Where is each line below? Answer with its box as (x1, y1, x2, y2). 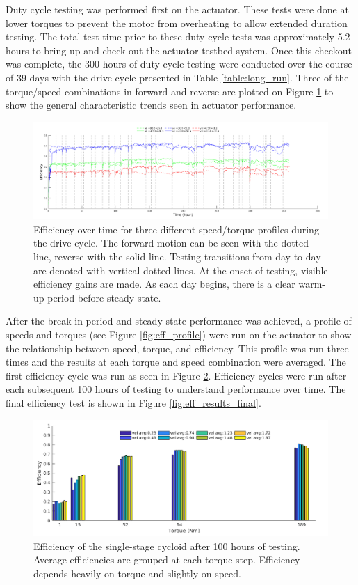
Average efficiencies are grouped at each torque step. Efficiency (33, 552, 300, 567)
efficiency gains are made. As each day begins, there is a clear (33, 276, 295, 291)
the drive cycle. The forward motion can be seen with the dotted (33, 235, 309, 250)
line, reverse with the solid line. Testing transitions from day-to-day (33, 249, 321, 264)
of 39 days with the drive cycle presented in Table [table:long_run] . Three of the (6, 70, 349, 84)
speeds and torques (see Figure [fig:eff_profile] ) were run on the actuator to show (6, 327, 352, 341)
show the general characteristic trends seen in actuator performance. (6, 97, 297, 112)
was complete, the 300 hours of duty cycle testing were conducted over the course (6, 56, 352, 71)
